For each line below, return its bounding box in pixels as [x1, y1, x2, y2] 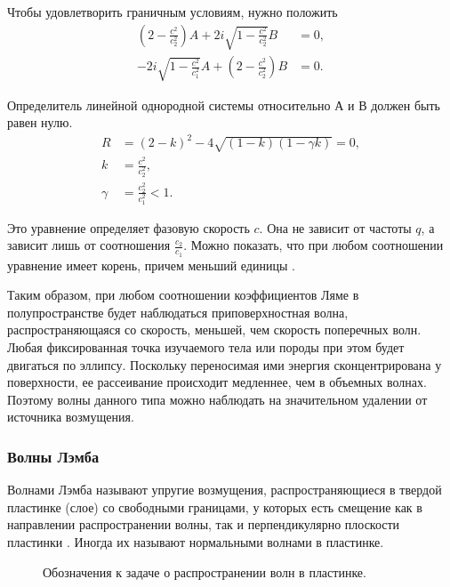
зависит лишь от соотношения [7, 236, 171, 254]
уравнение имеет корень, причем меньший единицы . [7, 255, 295, 274]
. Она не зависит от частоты [259, 218, 412, 237]
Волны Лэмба [7, 445, 100, 467]
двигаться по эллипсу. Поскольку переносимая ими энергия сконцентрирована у [7, 355, 442, 374]
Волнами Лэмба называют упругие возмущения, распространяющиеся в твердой [7, 480, 442, 499]
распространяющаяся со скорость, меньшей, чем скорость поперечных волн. [7, 320, 422, 339]
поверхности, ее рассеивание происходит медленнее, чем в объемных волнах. [7, 373, 427, 391]
